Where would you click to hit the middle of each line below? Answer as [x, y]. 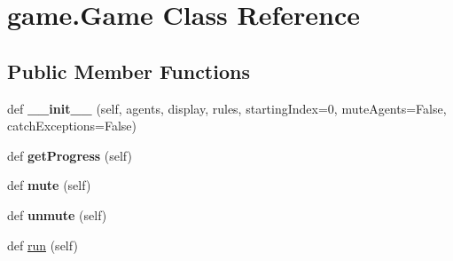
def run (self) [43, 245]
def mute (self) [49, 185]
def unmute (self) [57, 214]
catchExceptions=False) [72, 126]
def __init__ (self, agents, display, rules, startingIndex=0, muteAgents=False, [227, 108]
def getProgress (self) [70, 155]
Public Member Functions [129, 71]
